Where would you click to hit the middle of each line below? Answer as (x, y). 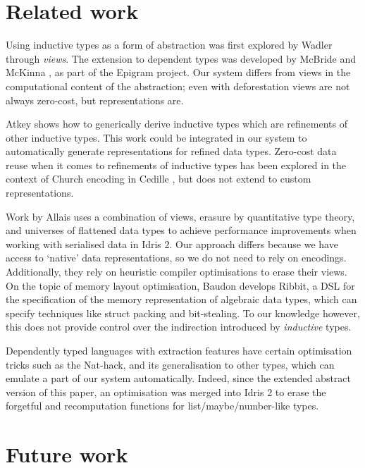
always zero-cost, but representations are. (95, 100)
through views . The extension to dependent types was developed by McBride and (181, 58)
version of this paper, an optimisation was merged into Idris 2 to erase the (166, 392)
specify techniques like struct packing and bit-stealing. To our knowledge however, (183, 313)
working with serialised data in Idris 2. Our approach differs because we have (172, 244)
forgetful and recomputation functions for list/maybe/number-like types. (162, 406)
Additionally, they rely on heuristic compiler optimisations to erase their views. (177, 272)
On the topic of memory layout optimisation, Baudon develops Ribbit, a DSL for (180, 285)
